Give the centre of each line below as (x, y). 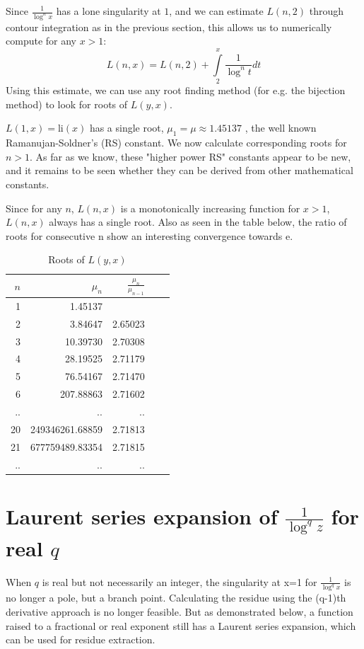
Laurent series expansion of (142, 516)
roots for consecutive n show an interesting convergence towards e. (149, 235)
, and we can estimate (216, 11)
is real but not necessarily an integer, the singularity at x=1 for (180, 581)
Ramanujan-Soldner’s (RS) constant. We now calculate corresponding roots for (176, 143)
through (327, 11)
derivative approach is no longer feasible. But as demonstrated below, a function (180, 611)
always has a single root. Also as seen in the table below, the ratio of (198, 222)
